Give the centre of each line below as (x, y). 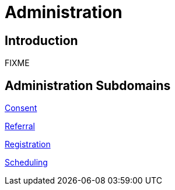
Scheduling (26, 163)
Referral (20, 126)
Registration (28, 144)
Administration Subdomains (88, 85)
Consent (21, 108)
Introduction (41, 40)
